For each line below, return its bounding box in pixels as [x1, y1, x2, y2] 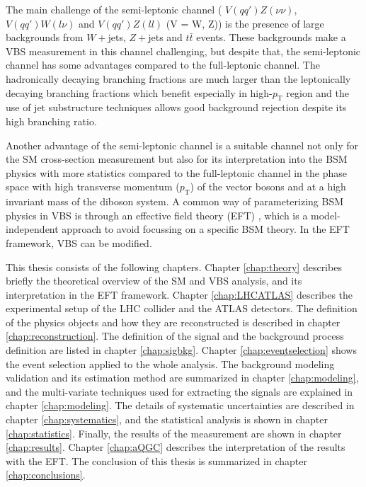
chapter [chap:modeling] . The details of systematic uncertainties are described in [6, 398, 355, 413]
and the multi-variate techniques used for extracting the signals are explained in [6, 384, 353, 399]
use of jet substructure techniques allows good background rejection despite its [6, 100, 347, 115]
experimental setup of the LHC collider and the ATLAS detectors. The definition [6, 301, 358, 316]
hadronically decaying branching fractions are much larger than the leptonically [6, 71, 351, 86]
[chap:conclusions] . [6, 467, 86, 482]
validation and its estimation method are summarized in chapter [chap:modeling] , [6, 370, 359, 385]
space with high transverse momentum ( [6, 179, 180, 194]
